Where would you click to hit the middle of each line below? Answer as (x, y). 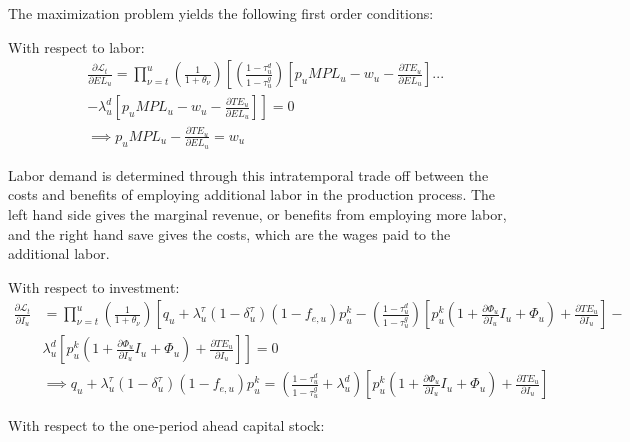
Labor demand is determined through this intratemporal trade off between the (248, 174)
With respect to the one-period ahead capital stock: (166, 425)
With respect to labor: (76, 46)
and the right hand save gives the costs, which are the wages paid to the (229, 233)
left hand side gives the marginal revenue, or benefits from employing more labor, (257, 213)
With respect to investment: (94, 286)
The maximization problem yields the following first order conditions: (221, 13)
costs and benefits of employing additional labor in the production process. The (252, 194)
